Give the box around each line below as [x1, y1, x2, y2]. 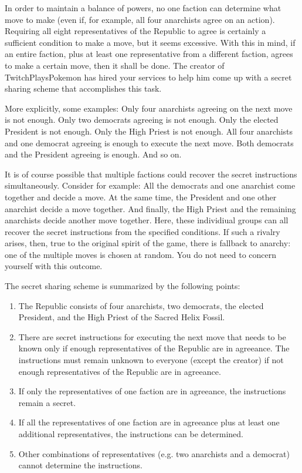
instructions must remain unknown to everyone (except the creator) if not [18, 354, 284, 366]
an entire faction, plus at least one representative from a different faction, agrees [5, 48, 293, 60]
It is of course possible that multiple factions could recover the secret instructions [5, 167, 297, 180]
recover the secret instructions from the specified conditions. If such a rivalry [5, 225, 280, 237]
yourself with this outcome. [5, 260, 103, 272]
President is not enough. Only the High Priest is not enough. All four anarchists [5, 125, 293, 137]
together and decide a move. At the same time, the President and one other [5, 190, 277, 203]
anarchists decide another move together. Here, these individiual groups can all [5, 214, 289, 226]
